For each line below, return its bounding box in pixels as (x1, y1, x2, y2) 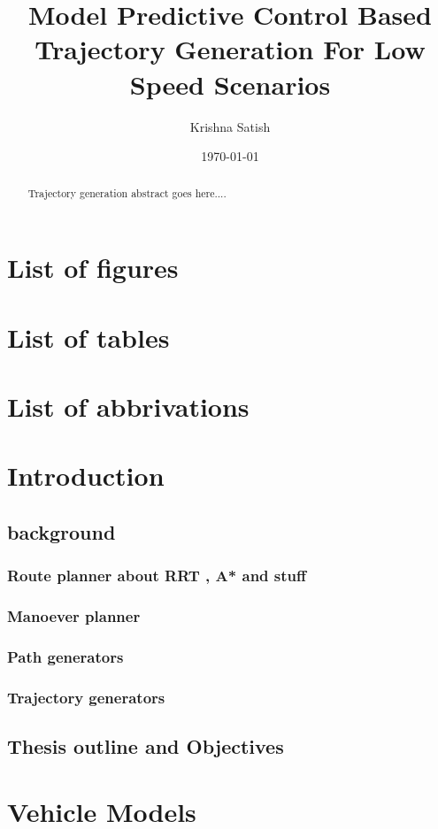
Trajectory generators (7, 686, 165, 708)
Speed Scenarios (129, 65, 331, 102)
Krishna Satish (189, 117, 271, 135)
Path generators (7, 645, 124, 667)
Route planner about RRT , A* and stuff (7, 564, 306, 587)
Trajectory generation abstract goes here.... (27, 186, 227, 201)
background (7, 518, 116, 545)
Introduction (7, 457, 165, 494)
